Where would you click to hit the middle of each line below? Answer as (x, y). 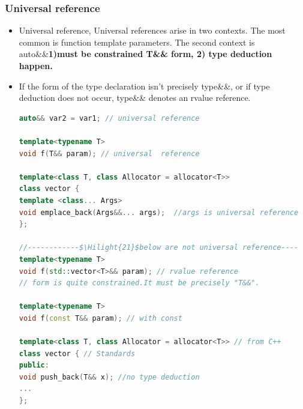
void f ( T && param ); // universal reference (109, 153)
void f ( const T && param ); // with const (100, 318)
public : (34, 365)
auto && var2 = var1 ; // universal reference (109, 118)
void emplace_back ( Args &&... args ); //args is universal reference (159, 212)
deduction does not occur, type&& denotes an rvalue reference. (135, 98)
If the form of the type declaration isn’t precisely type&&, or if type (144, 86)
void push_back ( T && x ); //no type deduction (109, 377)
